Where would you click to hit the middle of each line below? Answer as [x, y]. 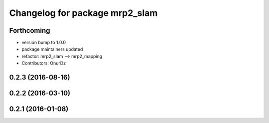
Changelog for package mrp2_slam [83, 13]
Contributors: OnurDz [44, 63]
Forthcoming [30, 31]
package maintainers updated [52, 49]
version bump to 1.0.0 [44, 43]
